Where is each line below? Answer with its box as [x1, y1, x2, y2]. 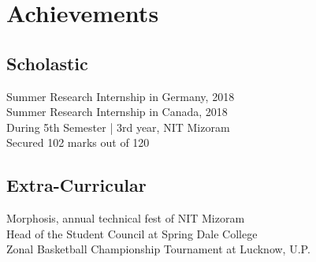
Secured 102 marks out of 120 [6, 134, 150, 151]
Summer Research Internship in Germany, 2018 [6, 88, 235, 104]
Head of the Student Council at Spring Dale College [6, 225, 258, 241]
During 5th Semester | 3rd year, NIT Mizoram [6, 118, 230, 135]
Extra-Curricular [6, 173, 147, 197]
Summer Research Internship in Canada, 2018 [6, 103, 228, 120]
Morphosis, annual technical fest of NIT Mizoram [6, 210, 245, 226]
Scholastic [6, 51, 88, 75]
